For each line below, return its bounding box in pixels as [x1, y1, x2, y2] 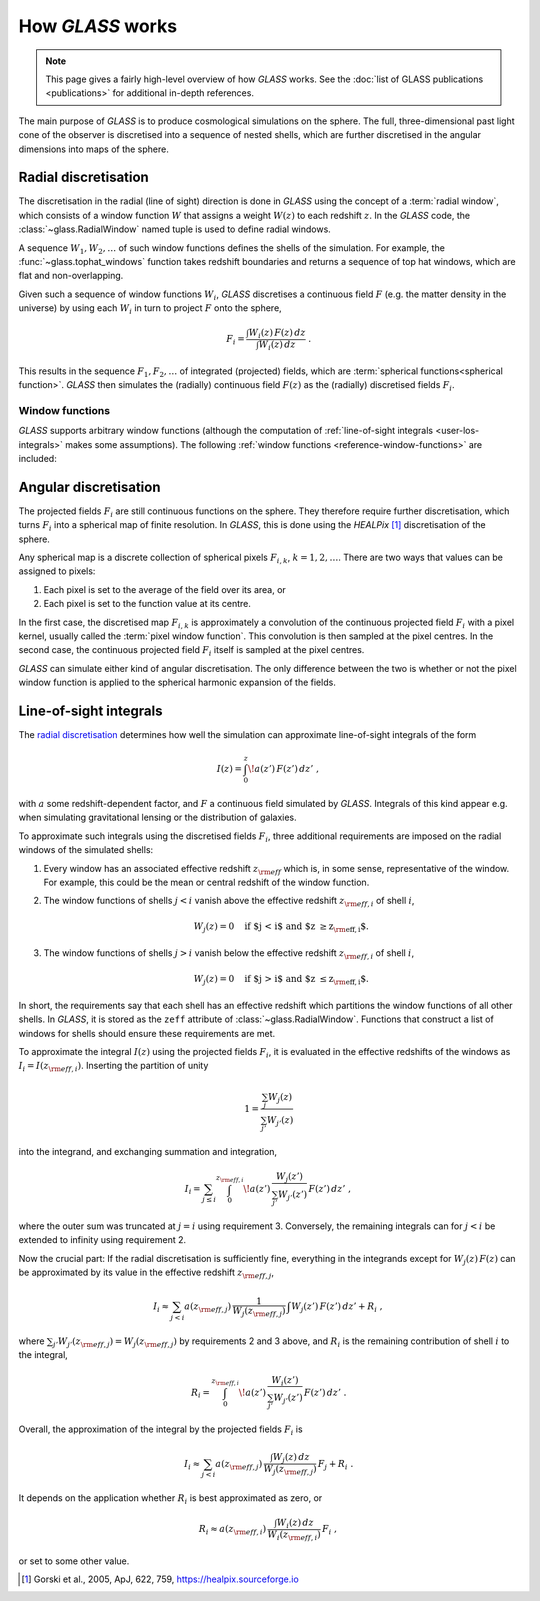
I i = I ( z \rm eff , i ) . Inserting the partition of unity [18, 1060, 209, 1074]
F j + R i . [317, 1458, 354, 1472]
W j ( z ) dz [272, 1451, 310, 1465]
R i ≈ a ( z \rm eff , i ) [198, 1523, 267, 1537]
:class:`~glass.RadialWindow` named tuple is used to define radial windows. [18, 223, 332, 235]
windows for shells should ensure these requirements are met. [18, 1027, 276, 1039]
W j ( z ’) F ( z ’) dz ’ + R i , [291, 1301, 384, 1314]
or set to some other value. [18, 1555, 130, 1567]
